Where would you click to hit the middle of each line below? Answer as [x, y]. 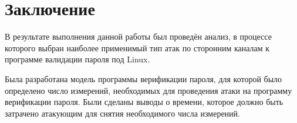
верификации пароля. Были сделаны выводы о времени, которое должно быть [144, 102]
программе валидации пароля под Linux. [77, 59]
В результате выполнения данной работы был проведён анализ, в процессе [138, 36]
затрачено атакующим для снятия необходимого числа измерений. [122, 113]
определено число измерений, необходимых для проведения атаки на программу [148, 90]
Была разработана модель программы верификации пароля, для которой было [144, 78]
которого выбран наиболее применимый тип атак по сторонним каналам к [137, 48]
